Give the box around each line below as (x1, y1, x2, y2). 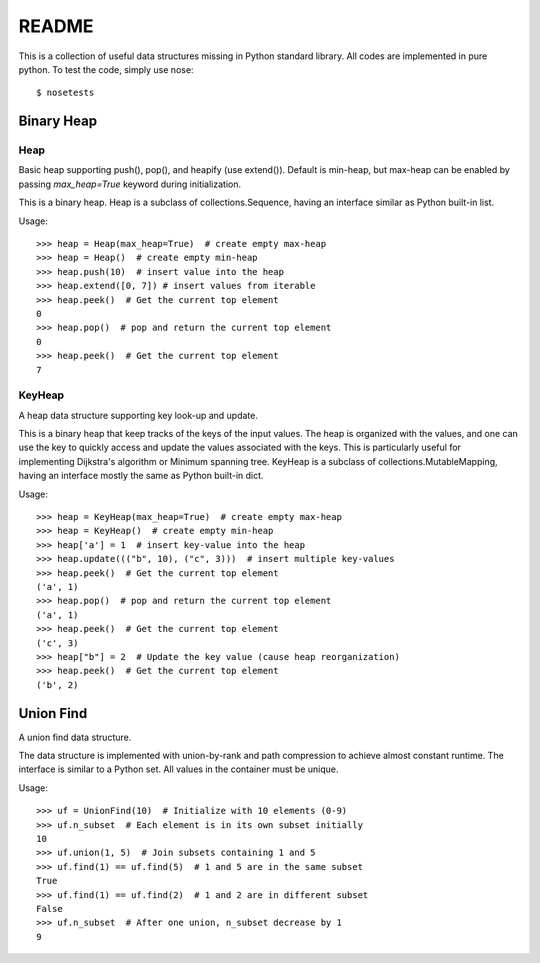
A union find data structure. (18, 731, 132, 743)
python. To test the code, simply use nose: (18, 63, 194, 75)
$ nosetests (36, 87, 95, 99)
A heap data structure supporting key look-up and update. (18, 409, 259, 421)
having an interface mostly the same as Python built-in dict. (18, 470, 264, 482)
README (18, 15, 94, 37)
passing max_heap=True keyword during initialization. (18, 178, 242, 190)
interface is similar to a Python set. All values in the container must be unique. (18, 763, 339, 775)
